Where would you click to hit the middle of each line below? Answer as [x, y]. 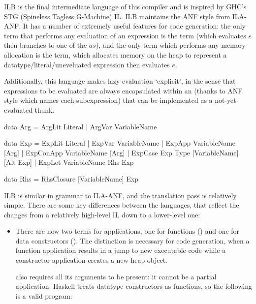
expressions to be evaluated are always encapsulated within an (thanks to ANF [123, 90]
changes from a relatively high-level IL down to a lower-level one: [102, 214]
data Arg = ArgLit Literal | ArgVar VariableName [80, 126]
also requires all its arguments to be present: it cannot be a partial [116, 276]
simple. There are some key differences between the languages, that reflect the [122, 205]
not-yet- [227, 100]
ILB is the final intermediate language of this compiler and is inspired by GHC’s [125, 6]
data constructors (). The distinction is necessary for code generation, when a [132, 240]
